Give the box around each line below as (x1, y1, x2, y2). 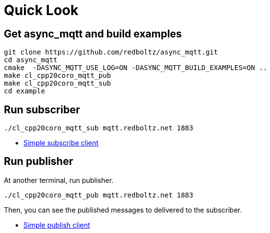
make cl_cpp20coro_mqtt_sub (4, 79, 111, 88)
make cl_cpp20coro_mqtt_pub (4, 72, 111, 80)
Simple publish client (23, 220, 90, 229)
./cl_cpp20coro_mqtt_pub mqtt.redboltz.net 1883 (4, 191, 193, 199)
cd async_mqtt (4, 56, 58, 64)
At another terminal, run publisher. (4, 176, 114, 184)
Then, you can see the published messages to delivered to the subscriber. (4, 205, 242, 214)
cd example (4, 87, 45, 95)
